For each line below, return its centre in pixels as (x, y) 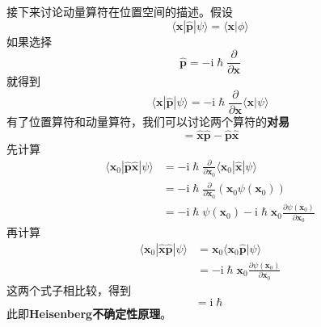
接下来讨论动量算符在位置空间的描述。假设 (120, 11)
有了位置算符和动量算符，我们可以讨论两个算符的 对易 (148, 121)
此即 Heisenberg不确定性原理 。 (89, 314)
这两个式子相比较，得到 (69, 289)
